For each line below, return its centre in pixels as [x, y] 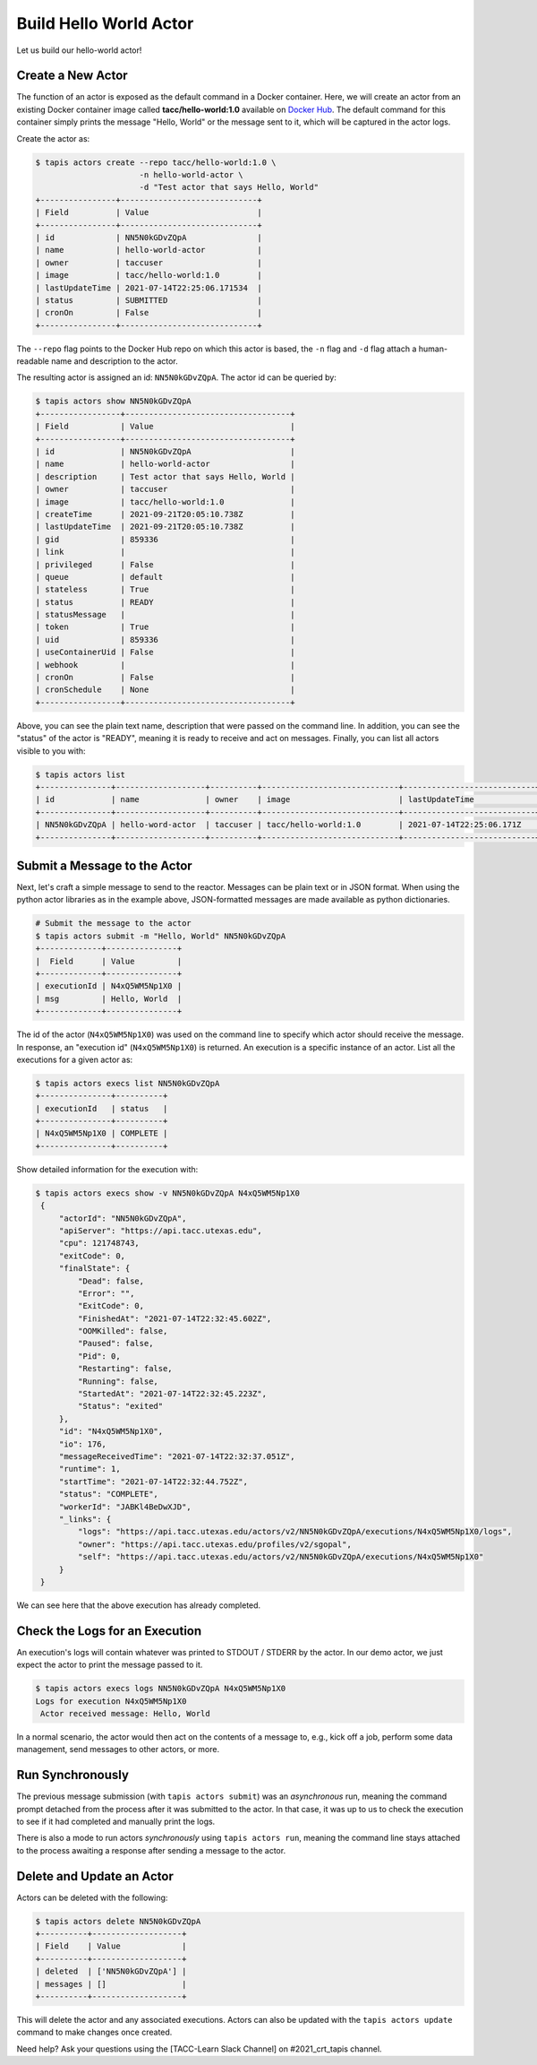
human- [433, 349]
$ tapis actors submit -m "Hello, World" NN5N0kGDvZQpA [161, 936]
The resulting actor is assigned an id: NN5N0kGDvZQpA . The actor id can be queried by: [177, 377]
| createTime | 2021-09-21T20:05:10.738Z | [165, 514]
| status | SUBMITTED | [149, 300]
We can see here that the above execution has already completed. [139, 1605]
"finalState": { [94, 1269]
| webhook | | [165, 665]
